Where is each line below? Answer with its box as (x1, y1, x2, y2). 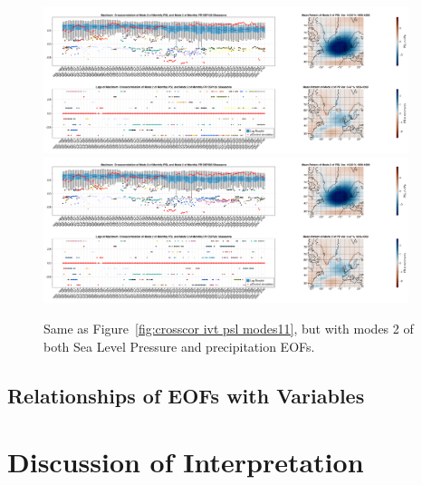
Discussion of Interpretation (7, 443, 364, 480)
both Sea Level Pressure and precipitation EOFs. (43, 336, 315, 355)
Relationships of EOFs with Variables (7, 381, 365, 409)
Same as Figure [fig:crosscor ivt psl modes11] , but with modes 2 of (43, 318, 414, 337)
